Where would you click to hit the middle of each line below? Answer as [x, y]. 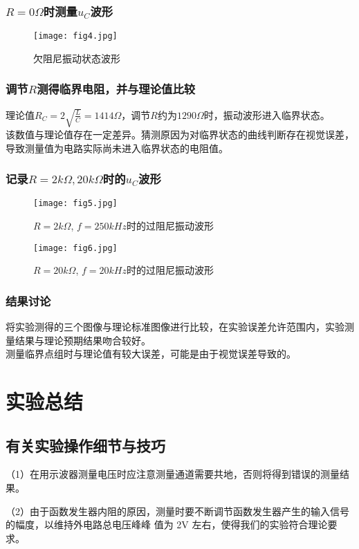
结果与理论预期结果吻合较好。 [83, 340]
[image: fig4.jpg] [75, 36]
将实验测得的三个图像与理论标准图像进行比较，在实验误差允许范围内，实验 [175, 327]
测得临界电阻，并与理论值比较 [116, 89]
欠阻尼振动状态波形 [77, 58]
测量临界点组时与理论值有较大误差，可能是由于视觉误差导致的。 [151, 354]
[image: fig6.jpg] [75, 248]
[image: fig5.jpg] [75, 204]
